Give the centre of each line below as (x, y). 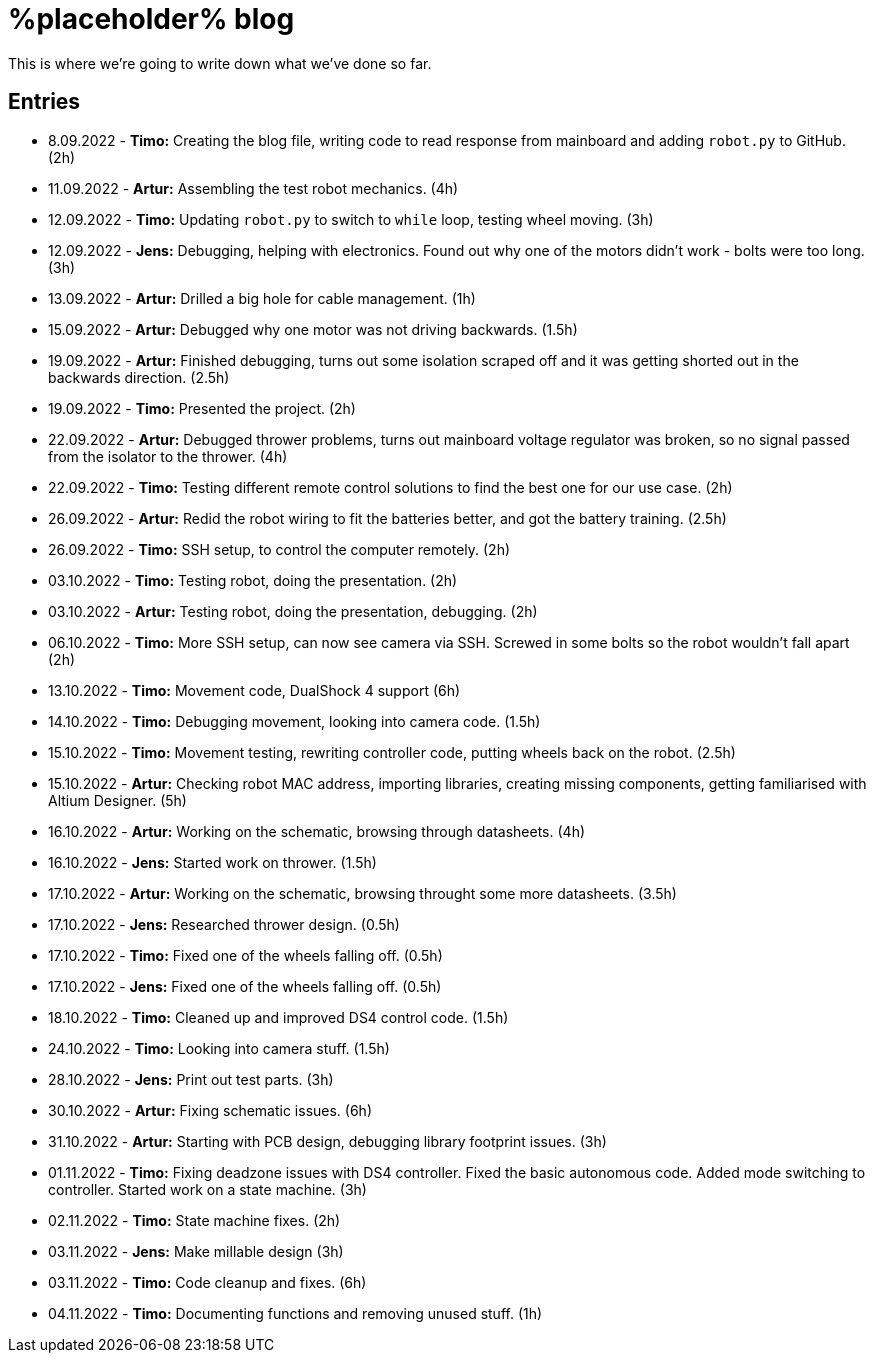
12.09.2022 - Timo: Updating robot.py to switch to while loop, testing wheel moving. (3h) (351, 219)
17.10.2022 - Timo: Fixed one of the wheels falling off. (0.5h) (245, 955)
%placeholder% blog (151, 19)
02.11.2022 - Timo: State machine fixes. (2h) (194, 1220)
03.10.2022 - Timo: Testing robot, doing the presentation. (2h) (253, 580)
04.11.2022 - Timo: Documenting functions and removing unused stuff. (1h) (295, 1313)
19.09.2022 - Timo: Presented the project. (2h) (202, 408)
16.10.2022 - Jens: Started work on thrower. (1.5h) (212, 862)
